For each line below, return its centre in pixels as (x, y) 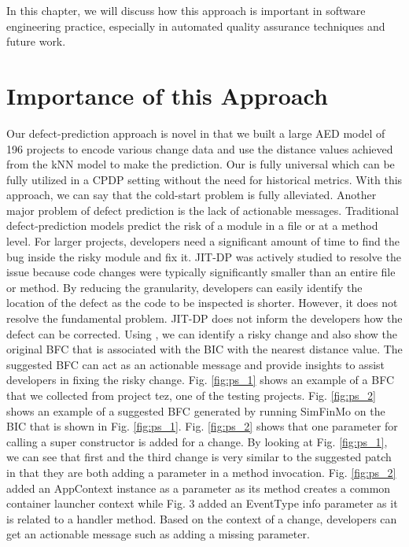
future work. (36, 41)
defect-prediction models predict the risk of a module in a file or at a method (192, 225)
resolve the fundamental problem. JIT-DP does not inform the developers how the (204, 318)
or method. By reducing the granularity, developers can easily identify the (184, 287)
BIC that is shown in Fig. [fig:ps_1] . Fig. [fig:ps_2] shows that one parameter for (202, 426)
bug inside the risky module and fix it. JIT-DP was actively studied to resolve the (204, 256)
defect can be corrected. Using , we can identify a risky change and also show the (202, 333)
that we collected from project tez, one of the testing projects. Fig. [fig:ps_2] (191, 395)
